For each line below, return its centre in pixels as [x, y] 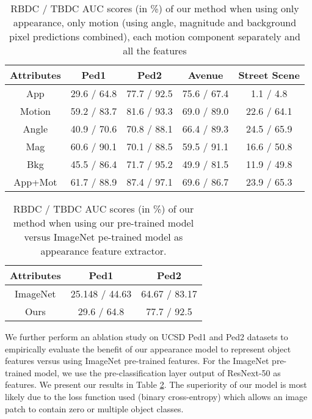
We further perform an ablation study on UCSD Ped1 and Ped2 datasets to [147, 337]
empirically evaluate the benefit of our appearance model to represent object [148, 348]
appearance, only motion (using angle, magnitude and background [155, 22]
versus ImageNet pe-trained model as [103, 237]
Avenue [205, 75]
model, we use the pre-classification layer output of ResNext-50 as [158, 372]
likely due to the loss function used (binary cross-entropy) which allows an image [156, 396]
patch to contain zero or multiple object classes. [94, 408]
